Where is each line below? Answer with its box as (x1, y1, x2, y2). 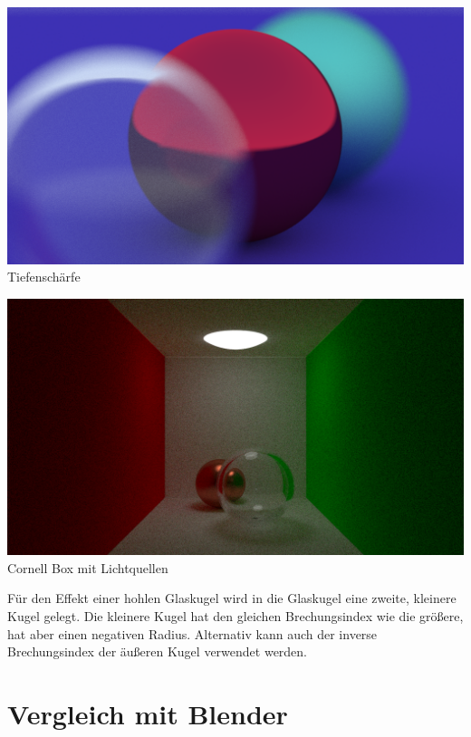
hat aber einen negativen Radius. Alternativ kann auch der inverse (7, 624, 378, 643)
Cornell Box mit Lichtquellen (7, 558, 168, 577)
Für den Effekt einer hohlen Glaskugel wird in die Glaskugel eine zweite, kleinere (7, 589, 457, 608)
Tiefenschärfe (7, 267, 81, 286)
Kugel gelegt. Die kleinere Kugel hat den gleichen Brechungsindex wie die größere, (7, 606, 464, 625)
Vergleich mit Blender (7, 694, 288, 732)
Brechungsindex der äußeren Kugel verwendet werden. (7, 642, 308, 661)
